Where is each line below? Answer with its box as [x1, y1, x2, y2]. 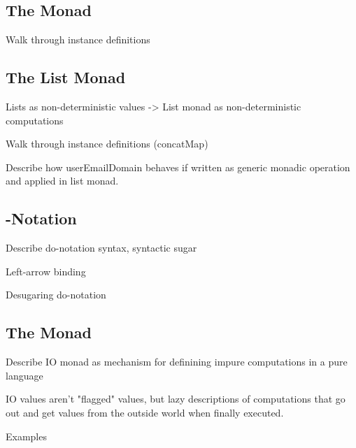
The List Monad [6, 66, 126, 88]
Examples [6, 428, 47, 443]
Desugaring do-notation [6, 287, 106, 302]
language [6, 368, 43, 382]
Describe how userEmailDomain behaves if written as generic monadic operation [6, 159, 350, 174]
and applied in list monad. [6, 173, 119, 188]
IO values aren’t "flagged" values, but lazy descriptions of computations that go [6, 391, 346, 406]
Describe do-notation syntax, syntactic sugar [6, 240, 197, 255]
